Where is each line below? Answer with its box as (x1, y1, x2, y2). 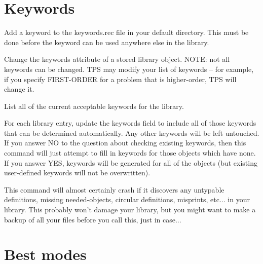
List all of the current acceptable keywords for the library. (4, 100, 184, 111)
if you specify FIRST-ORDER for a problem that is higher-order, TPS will (4, 73, 237, 84)
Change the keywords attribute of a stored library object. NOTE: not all (4, 54, 230, 64)
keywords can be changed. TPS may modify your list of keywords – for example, (4, 63, 254, 74)
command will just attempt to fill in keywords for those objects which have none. (4, 147, 256, 158)
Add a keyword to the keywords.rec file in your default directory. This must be (4, 27, 249, 37)
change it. (4, 84, 34, 94)
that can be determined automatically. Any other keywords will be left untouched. (4, 127, 259, 138)
